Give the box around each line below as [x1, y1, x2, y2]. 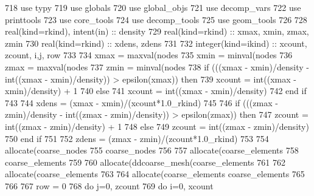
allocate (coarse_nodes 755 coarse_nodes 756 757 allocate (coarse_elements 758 [5, 144, 299, 157]
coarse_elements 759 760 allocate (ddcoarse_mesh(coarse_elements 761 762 [5, 155, 285, 168]
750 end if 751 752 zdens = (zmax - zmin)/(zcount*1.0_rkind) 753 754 [5, 132, 269, 144]
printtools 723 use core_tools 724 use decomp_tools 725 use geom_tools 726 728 [5, 13, 307, 25]
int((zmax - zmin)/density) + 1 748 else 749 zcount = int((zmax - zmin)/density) [5, 120, 309, 132]
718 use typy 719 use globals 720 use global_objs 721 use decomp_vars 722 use [5, 1, 301, 13]
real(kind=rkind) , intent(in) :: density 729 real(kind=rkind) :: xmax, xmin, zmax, [5, 25, 309, 38]
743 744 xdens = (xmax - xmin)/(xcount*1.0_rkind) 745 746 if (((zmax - [5, 96, 278, 109]
